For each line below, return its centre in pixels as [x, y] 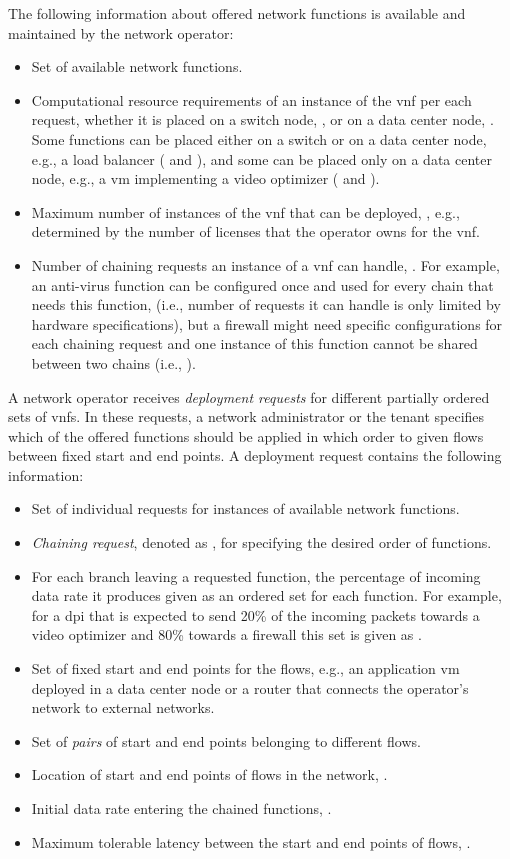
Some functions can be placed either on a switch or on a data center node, [259, 138]
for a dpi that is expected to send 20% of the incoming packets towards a [255, 614]
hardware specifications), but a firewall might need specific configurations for [267, 323]
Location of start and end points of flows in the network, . [209, 774]
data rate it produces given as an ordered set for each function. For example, [266, 595]
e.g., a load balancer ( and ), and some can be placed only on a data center [261, 158]
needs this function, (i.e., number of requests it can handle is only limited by [266, 304]
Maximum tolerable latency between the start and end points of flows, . [251, 841]
